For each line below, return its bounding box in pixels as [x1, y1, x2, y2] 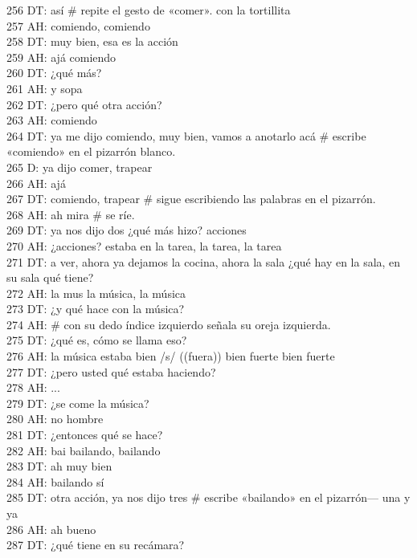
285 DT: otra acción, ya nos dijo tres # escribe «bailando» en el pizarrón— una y [6, 489, 411, 506]
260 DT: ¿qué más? [6, 64, 102, 81]
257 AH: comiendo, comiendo [6, 17, 150, 34]
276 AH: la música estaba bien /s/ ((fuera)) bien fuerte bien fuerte [6, 348, 335, 365]
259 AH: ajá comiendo [6, 48, 117, 65]
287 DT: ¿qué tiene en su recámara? [6, 536, 185, 553]
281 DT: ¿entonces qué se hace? [6, 426, 163, 443]
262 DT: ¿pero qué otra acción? [6, 96, 162, 112]
